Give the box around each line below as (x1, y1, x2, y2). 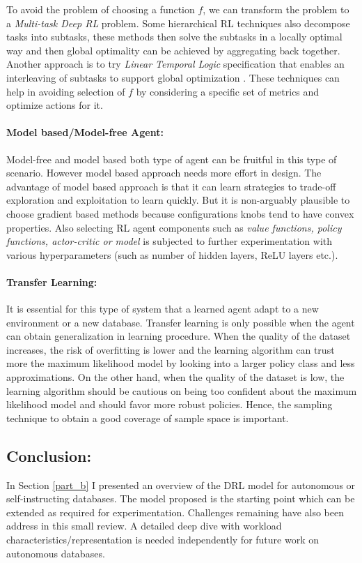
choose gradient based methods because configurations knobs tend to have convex (6, 206, 354, 220)
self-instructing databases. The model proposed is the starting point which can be (6, 491, 355, 506)
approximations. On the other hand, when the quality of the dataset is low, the (6, 370, 345, 384)
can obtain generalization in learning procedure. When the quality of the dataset (6, 329, 351, 343)
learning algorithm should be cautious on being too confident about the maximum (6, 383, 357, 398)
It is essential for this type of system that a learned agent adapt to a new (6, 301, 319, 316)
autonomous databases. (6, 546, 105, 560)
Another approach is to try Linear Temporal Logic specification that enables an (6, 57, 345, 71)
